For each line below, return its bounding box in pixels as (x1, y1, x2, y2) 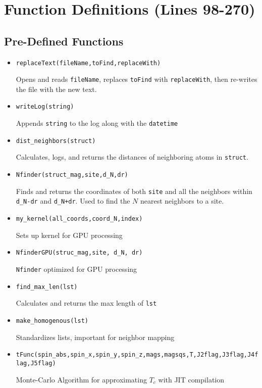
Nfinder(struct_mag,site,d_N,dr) (16, 171, 128, 179)
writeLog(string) (16, 103, 74, 111)
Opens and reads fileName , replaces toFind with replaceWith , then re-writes (16, 74, 257, 84)
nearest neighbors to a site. (140, 196, 224, 206)
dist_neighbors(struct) (16, 137, 96, 144)
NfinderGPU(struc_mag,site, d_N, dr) (16, 249, 143, 257)
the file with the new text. (16, 83, 97, 94)
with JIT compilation (158, 374, 225, 384)
